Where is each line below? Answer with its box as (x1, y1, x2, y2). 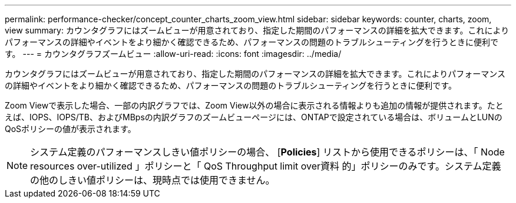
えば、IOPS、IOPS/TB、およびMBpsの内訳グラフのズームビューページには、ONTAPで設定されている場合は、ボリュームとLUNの (5, 112, 502, 122)
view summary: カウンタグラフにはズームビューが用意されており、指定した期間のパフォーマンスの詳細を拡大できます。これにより (5, 25, 510, 35)
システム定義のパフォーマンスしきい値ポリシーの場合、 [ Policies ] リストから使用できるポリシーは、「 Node (30, 146, 505, 158)
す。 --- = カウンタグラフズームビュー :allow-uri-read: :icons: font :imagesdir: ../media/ (5, 49, 342, 59)
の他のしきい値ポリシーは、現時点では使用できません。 (30, 174, 275, 186)
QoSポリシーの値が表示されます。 (5, 124, 136, 134)
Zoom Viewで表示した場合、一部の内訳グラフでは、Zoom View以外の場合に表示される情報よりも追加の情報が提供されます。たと (5, 100, 504, 110)
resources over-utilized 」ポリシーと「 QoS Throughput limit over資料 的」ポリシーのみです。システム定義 (30, 160, 501, 172)
